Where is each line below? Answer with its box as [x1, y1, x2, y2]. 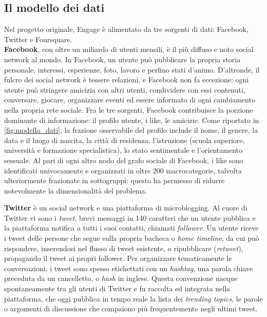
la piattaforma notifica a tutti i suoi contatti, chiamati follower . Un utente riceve [4, 222, 259, 233]
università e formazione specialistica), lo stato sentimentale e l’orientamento [4, 145, 243, 155]
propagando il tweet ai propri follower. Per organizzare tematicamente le [4, 253, 232, 263]
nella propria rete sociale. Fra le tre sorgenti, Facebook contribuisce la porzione [4, 104, 253, 115]
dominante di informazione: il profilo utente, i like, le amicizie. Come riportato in [4, 114, 259, 125]
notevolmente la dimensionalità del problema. [4, 185, 147, 196]
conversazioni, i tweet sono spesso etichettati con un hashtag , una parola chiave [4, 262, 253, 273]
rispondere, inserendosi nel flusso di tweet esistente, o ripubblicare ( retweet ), [4, 242, 243, 253]
